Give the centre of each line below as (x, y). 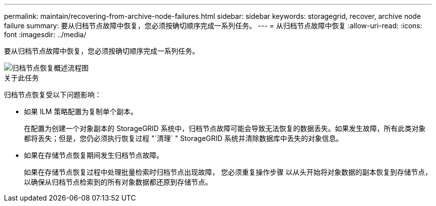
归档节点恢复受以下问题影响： (53, 95)
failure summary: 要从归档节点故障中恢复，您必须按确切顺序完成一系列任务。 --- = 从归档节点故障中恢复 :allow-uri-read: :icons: (213, 26)
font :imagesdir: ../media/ (45, 34)
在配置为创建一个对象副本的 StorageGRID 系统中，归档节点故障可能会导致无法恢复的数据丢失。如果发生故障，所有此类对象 (225, 128)
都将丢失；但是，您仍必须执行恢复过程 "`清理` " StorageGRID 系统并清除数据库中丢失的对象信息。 (183, 138)
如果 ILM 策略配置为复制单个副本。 (81, 111)
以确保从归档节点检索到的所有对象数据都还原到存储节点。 (118, 182)
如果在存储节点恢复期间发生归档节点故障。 (94, 155)
